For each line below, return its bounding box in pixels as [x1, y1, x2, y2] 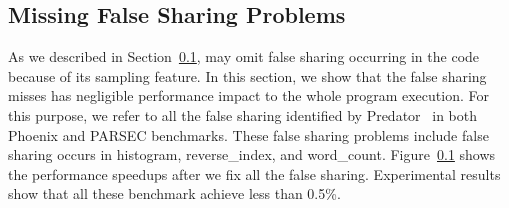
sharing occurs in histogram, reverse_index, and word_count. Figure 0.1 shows [8, 144, 496, 165]
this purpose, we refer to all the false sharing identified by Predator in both [8, 104, 477, 125]
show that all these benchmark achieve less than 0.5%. [8, 183, 341, 204]
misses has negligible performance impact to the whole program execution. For [8, 85, 489, 106]
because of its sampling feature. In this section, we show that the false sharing [8, 65, 487, 86]
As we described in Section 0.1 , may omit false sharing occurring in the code [8, 46, 480, 67]
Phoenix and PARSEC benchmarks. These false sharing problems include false [8, 124, 489, 145]
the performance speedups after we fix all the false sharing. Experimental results [8, 163, 501, 184]
